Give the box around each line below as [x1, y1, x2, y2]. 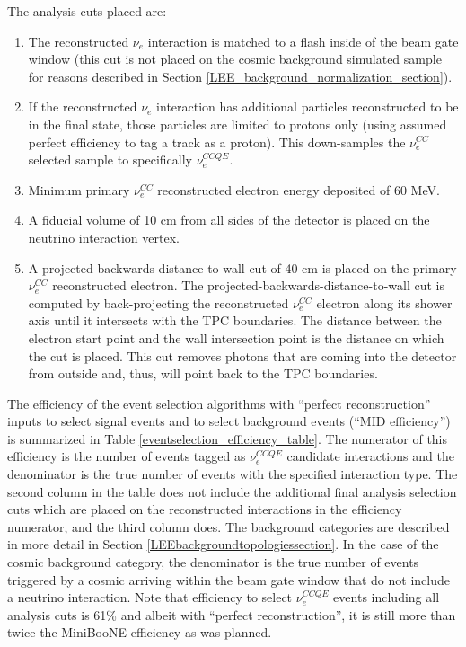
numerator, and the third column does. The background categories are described [7, 517, 450, 536]
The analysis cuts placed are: [7, 2, 167, 20]
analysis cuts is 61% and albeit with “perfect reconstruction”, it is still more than [7, 605, 456, 624]
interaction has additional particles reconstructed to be [156, 97, 459, 116]
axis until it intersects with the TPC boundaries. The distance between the [28, 311, 442, 330]
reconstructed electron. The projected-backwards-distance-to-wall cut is [52, 276, 444, 295]
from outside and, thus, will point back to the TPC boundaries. [28, 364, 378, 383]
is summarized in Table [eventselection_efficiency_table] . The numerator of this [7, 429, 448, 448]
